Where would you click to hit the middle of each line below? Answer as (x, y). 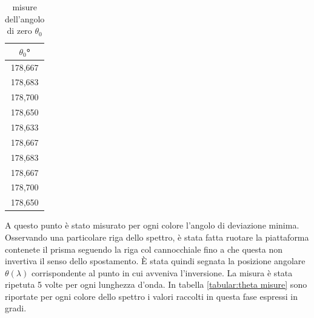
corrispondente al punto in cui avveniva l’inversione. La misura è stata (162, 272)
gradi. (16, 308)
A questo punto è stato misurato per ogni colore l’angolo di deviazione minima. (152, 225)
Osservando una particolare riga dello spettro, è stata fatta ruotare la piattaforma (157, 237)
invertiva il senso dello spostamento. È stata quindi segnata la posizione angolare (155, 261)
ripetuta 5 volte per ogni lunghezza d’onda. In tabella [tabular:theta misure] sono (156, 284)
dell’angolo (25, 18)
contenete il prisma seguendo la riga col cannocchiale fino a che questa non (144, 249)
